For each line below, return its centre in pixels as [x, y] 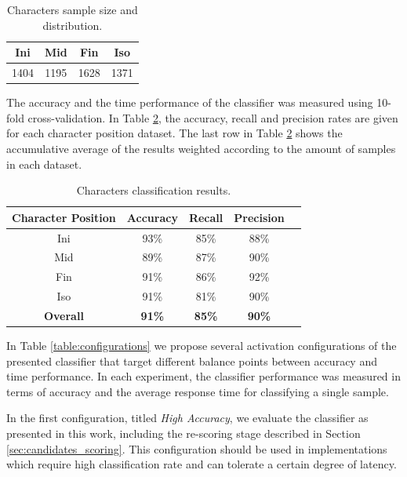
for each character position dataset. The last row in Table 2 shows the [174, 133]
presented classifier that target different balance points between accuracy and [192, 360]
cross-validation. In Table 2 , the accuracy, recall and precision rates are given [213, 117]
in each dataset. [44, 164]
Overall [64, 315]
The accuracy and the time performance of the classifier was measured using [190, 102]
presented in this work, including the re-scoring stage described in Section [184, 433]
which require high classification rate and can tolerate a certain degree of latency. [202, 464]
